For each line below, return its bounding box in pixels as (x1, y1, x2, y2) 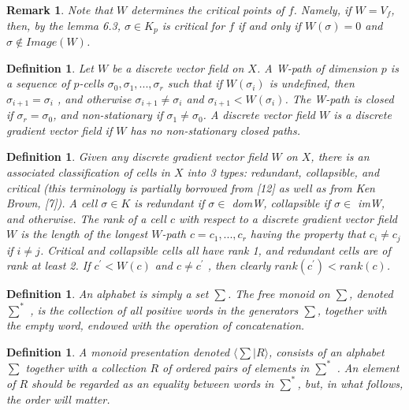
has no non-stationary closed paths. (130, 121, 301, 138)
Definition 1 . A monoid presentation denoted (6, 343, 230, 360)
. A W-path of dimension (256, 59, 377, 76)
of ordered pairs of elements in (162, 359, 310, 375)
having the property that (250, 225, 366, 242)
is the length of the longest (20, 225, 148, 242)
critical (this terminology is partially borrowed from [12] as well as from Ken (6, 179, 375, 196)
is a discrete (333, 106, 392, 123)
